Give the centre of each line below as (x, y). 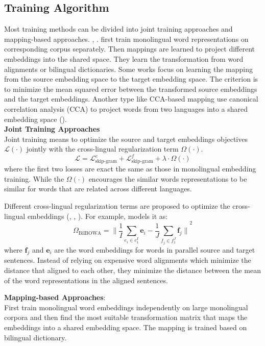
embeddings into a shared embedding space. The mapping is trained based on (126, 327)
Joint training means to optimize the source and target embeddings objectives (126, 139)
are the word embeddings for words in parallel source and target (155, 249)
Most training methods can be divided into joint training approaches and (118, 29)
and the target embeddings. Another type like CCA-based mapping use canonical (131, 99)
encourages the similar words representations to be (168, 178)
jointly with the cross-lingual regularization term (102, 149)
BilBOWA (90, 233)
